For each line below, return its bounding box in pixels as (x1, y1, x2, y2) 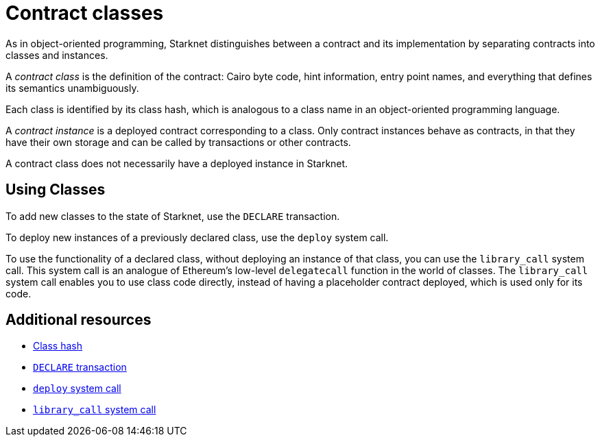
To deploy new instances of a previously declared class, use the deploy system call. (5, 231, 389, 243)
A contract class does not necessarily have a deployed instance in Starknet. (5, 157, 348, 169)
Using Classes (5, 181, 106, 199)
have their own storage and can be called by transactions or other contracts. (5, 136, 351, 148)
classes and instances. (5, 49, 108, 61)
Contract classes (5, 1, 164, 25)
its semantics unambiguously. (5, 82, 139, 94)
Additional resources (5, 311, 152, 329)
